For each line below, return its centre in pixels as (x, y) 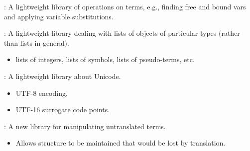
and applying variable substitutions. (59, 16)
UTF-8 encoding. (42, 93)
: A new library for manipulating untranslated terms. (85, 126)
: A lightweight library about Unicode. (62, 76)
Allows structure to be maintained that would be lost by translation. (121, 143)
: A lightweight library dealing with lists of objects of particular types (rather (122, 33)
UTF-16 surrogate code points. (63, 110)
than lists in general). (37, 42)
